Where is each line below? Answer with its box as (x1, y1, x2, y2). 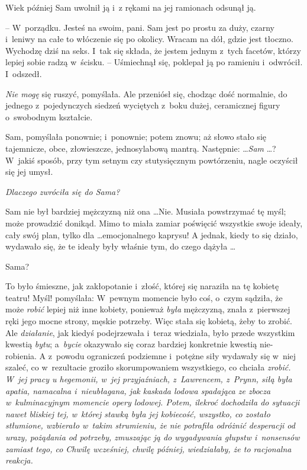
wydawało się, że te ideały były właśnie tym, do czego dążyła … (5, 240, 236, 252)
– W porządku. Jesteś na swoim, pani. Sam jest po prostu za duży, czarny (5, 21, 274, 33)
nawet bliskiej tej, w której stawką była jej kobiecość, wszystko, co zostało (5, 407, 270, 420)
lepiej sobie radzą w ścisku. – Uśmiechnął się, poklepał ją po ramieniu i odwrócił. (5, 56, 303, 68)
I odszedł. (5, 67, 42, 79)
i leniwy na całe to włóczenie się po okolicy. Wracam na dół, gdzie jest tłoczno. (5, 33, 293, 45)
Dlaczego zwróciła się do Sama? (5, 185, 120, 197)
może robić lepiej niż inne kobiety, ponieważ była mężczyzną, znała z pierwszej (5, 303, 290, 315)
